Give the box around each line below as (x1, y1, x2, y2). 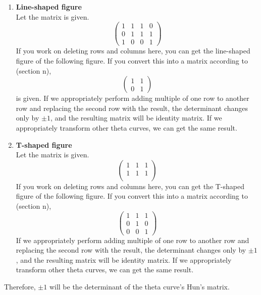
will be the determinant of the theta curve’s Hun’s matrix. (49, 281, 230, 291)
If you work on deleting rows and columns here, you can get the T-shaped (16, 181, 245, 191)
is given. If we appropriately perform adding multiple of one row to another (16, 93, 249, 103)
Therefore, (4, 281, 36, 291)
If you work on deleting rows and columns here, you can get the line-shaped (16, 45, 250, 56)
